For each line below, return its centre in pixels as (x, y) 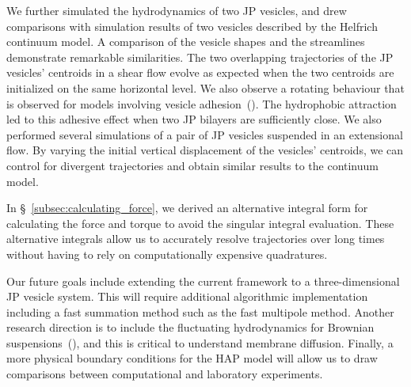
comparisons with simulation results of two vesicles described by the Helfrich (192, 26)
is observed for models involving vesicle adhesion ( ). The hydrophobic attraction (202, 103)
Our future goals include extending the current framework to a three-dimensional (203, 281)
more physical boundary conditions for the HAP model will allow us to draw (192, 358)
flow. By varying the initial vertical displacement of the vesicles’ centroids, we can (205, 150)
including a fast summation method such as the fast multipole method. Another (200, 311)
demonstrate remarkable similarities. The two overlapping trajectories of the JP (200, 57)
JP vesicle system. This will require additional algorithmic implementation (187, 296)
